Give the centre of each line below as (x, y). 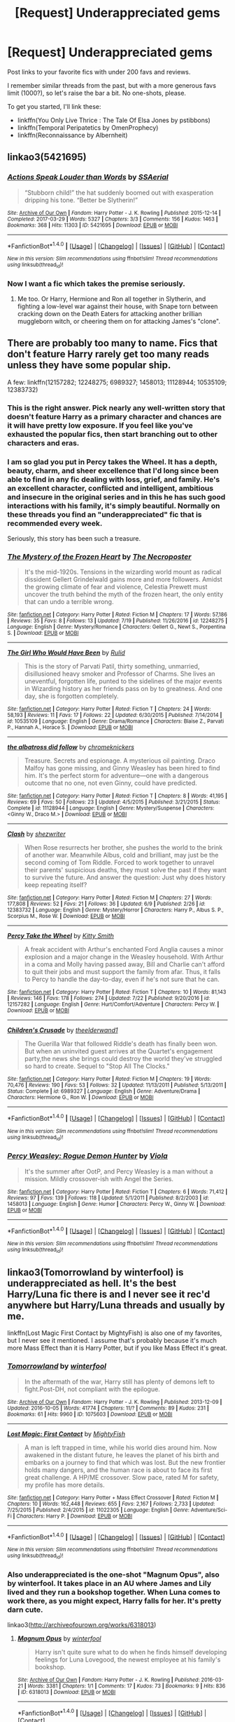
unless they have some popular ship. (89, 366)
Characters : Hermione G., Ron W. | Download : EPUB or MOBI (80, 1098)
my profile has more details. (64, 1485)
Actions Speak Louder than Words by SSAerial (88, 177)
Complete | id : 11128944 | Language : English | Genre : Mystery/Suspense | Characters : (111, 808)
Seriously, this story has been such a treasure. (74, 538)
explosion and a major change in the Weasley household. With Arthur (124, 957)
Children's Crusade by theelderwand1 (63, 1030)
